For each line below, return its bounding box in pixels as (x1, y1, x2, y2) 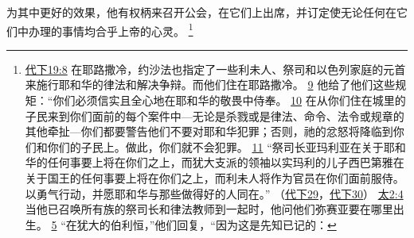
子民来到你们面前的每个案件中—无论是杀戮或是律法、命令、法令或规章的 (25, 107, 404, 124)
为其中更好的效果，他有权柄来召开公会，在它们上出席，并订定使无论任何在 (6, 4, 396, 20)
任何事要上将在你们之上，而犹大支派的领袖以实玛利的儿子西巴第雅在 (47, 154, 404, 171)
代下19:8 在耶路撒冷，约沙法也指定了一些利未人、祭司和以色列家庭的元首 (25, 60, 406, 77)
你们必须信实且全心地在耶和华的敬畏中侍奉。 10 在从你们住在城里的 (53, 92, 406, 109)
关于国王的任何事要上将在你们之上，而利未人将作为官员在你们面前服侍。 (25, 170, 404, 186)
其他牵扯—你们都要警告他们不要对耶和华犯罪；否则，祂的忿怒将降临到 (25, 123, 393, 140)
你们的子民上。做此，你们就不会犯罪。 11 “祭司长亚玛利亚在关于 (47, 138, 384, 155)
